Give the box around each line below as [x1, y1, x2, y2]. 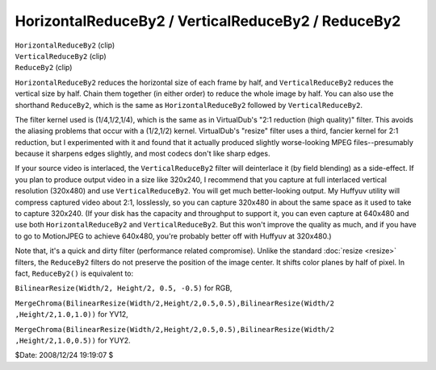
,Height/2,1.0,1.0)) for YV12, [15, 310, 128, 319]
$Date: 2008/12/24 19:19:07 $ [15, 351, 114, 360]
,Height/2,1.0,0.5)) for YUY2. [15, 335, 131, 345]
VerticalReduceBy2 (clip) [15, 51, 107, 60]
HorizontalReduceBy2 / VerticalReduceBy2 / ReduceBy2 [15, 12, 401, 30]
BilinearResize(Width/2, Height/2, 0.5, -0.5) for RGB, [15, 283, 233, 293]
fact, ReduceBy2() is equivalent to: [15, 268, 134, 278]
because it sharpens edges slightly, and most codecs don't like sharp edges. [15, 149, 270, 159]
